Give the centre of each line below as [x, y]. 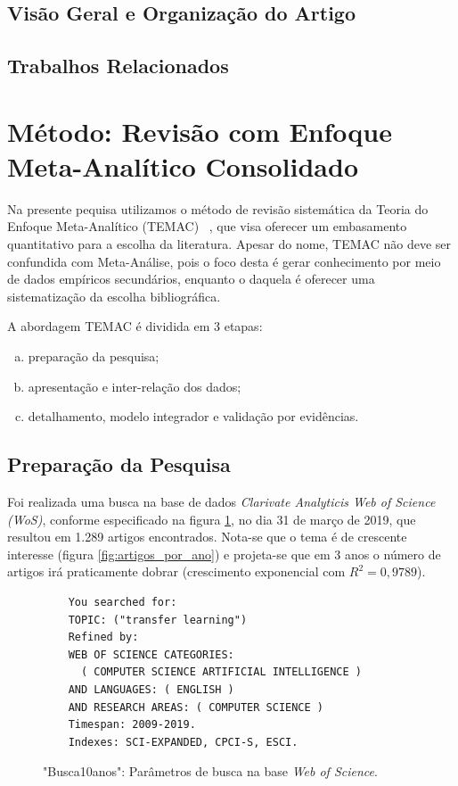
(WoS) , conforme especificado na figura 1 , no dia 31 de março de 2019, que [212, 519]
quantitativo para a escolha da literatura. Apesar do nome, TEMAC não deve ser [229, 244]
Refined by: [103, 637]
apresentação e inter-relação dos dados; [135, 386]
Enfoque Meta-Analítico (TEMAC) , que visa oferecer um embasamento [207, 226]
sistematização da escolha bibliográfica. [114, 296]
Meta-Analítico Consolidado [183, 165]
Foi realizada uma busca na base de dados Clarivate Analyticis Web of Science [221, 502]
